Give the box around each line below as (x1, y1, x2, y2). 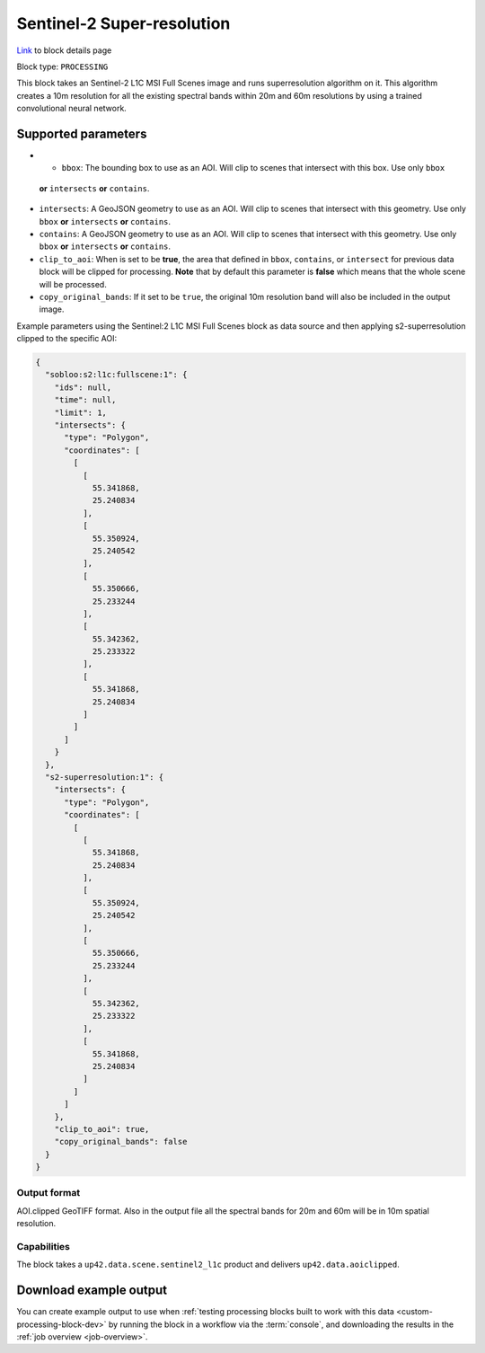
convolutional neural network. (16, 103, 128, 114)
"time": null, (54, 395, 117, 405)
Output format (16, 1187, 81, 1199)
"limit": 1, (54, 407, 108, 418)
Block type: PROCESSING (16, 61, 109, 72)
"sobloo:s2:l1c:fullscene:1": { (45, 369, 188, 380)
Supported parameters (16, 126, 147, 141)
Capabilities (16, 1240, 71, 1252)
